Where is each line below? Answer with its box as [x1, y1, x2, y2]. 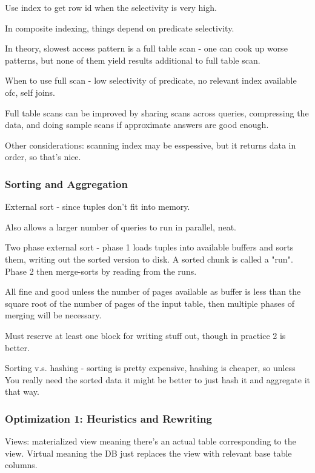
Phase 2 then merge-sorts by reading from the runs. [5, 264, 197, 277]
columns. [5, 458, 38, 471]
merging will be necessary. [5, 309, 102, 321]
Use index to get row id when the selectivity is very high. [5, 1, 217, 13]
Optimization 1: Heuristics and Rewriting [5, 411, 212, 426]
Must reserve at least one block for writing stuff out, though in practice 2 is [5, 329, 286, 341]
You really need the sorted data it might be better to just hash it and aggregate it [5, 373, 310, 386]
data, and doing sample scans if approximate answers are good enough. [5, 118, 269, 131]
